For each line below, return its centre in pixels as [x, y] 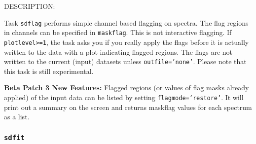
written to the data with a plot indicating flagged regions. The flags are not [118, 52]
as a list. [17, 117]
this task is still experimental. [49, 71]
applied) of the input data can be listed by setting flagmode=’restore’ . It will [124, 97]
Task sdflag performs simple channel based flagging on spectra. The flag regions [126, 22]
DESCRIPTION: [30, 6]
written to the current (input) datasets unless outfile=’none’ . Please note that [125, 61]
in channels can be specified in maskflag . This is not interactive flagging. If [118, 32]
